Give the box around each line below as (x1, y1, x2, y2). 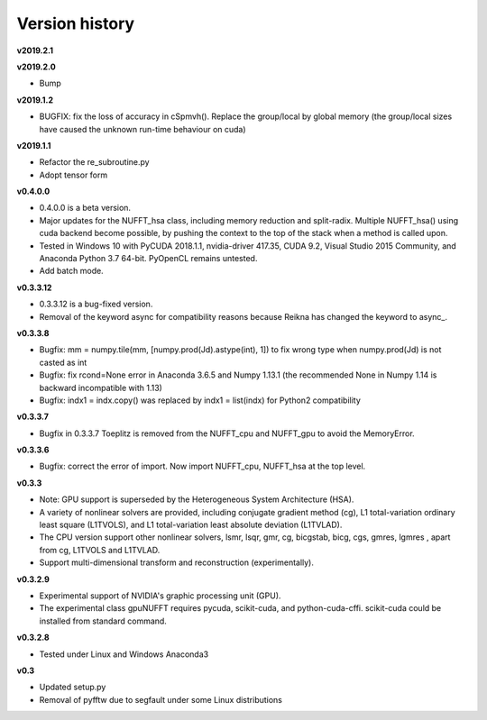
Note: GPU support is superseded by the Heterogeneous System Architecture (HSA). (39, 494, 354, 505)
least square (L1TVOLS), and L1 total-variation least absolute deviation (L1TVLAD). (39, 519, 343, 531)
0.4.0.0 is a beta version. (39, 203, 131, 214)
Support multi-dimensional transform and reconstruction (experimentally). (39, 557, 315, 568)
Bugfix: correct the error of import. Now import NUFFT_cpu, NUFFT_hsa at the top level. (39, 460, 366, 472)
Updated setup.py (39, 681, 106, 693)
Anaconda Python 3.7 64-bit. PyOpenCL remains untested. (39, 253, 258, 264)
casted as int (39, 357, 87, 368)
